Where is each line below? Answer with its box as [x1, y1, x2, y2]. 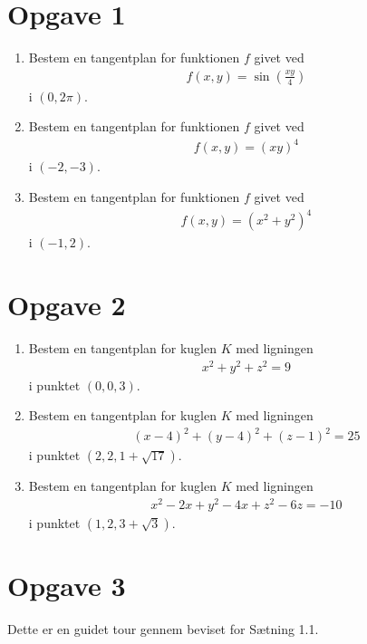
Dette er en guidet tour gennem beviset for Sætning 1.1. [7, 620, 319, 639]
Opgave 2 [7, 285, 126, 322]
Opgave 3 [7, 567, 126, 604]
